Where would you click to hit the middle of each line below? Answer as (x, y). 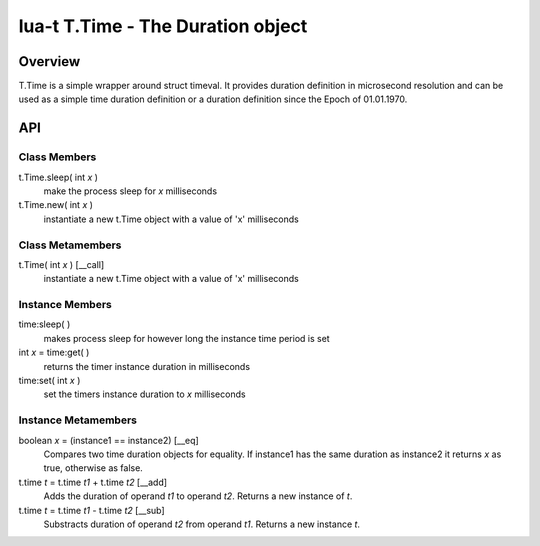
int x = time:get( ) (54, 352)
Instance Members (65, 305)
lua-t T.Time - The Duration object (163, 26)
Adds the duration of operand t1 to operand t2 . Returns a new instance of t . (198, 496)
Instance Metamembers (77, 420)
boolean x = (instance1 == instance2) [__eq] (108, 440)
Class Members (57, 157)
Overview (49, 61)
